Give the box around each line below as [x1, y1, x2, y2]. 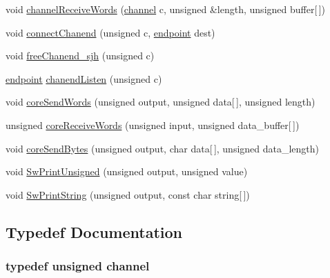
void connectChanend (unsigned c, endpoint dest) [6, 25, 215, 39]
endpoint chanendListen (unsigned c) [6, 71, 162, 86]
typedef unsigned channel [6, 257, 150, 275]
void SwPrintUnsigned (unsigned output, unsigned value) [6, 164, 248, 179]
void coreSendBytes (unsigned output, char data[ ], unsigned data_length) [6, 141, 320, 155]
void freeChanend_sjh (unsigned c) [6, 48, 155, 63]
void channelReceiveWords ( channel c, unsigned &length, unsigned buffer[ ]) [6, 2, 325, 16]
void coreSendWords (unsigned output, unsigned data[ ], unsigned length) [6, 95, 316, 109]
